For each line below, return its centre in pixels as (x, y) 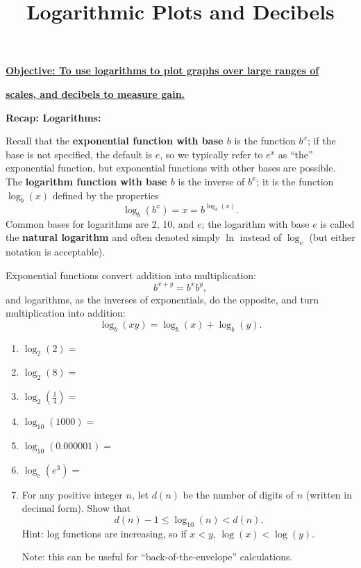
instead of (261, 237)
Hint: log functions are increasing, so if (104, 533)
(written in (329, 494)
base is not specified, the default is (79, 154)
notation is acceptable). (56, 251)
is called (337, 223)
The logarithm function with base (86, 181)
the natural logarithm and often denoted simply (113, 237)
